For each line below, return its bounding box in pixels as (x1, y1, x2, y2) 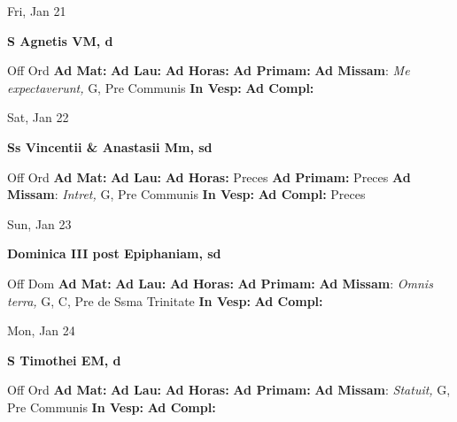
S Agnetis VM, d (7, 31, 113, 50)
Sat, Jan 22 (7, 108, 69, 127)
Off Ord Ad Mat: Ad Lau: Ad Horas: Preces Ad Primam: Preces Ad (7, 167, 411, 186)
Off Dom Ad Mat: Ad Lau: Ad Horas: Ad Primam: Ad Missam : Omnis (7, 273, 433, 292)
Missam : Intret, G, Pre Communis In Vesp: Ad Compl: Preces (7, 185, 366, 203)
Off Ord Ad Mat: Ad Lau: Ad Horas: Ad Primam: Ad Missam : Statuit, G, (7, 380, 451, 399)
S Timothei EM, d (7, 350, 121, 369)
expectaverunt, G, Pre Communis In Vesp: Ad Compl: (7, 78, 314, 96)
